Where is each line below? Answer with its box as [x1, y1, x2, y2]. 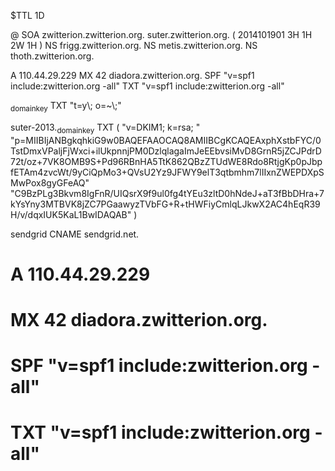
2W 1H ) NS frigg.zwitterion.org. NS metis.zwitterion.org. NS [10, 40, 258, 51]
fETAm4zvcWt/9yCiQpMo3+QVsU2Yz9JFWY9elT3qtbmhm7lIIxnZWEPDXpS [10, 166, 325, 178]
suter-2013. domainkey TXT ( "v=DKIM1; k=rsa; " [10, 121, 201, 135]
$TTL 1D [10, 10, 45, 21]
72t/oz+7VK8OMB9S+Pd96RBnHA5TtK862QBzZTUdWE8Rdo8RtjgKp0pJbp [10, 155, 323, 167]
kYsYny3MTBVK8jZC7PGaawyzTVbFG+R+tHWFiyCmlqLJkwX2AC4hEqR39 [10, 198, 321, 210]
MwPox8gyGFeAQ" [10, 176, 90, 189]
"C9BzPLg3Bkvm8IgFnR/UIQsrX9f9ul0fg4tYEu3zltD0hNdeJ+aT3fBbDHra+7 [10, 187, 325, 199]
